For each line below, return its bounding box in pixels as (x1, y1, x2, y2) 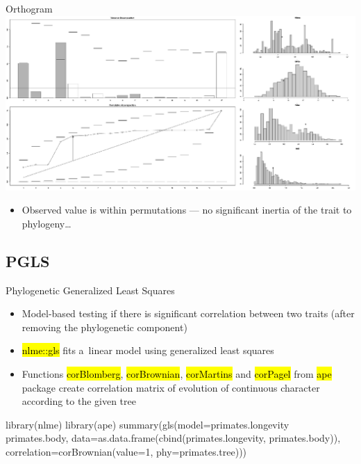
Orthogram (6, 1, 53, 15)
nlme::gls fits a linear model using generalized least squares (22, 343, 274, 358)
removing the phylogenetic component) (22, 319, 187, 334)
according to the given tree (22, 394, 136, 408)
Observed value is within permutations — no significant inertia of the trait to (22, 202, 352, 217)
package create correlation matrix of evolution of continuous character (22, 380, 320, 394)
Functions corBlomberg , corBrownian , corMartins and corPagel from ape (22, 366, 332, 381)
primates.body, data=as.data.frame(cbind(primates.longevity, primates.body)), (6, 431, 341, 445)
